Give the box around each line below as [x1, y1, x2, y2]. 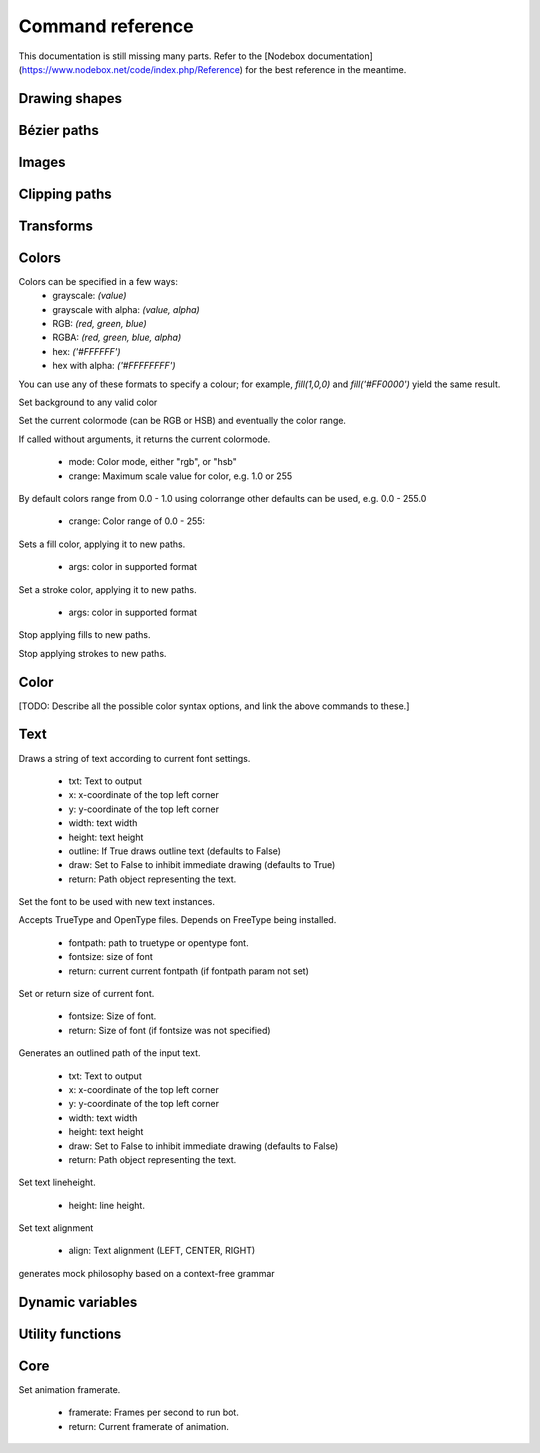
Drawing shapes [18, 90, 123, 107]
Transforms [18, 217, 94, 234]
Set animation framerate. [18, 1383, 121, 1395]
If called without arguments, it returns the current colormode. [18, 433, 271, 445]
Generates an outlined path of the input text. [18, 1047, 201, 1059]
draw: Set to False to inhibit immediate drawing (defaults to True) [68, 859, 336, 871]
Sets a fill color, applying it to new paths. [18, 538, 186, 550]
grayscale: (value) [52, 290, 127, 302]
